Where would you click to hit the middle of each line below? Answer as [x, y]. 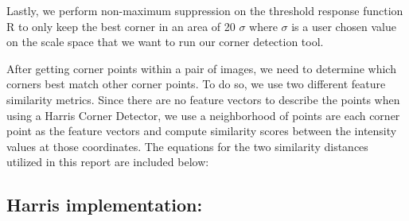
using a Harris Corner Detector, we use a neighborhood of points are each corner [203, 115]
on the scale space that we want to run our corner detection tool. [165, 42]
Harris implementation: [105, 205]
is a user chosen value [344, 26]
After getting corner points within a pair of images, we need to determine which [201, 68]
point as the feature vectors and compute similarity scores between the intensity [202, 131]
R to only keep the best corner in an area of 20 [121, 26]
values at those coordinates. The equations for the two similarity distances [187, 146]
